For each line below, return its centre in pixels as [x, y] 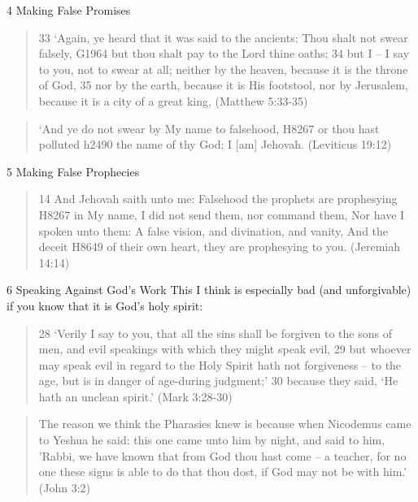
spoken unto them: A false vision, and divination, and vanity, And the [213, 230]
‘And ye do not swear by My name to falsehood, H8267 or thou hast [209, 128]
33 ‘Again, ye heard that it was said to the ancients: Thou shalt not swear [223, 37]
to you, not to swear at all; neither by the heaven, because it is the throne [223, 69]
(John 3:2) [65, 487]
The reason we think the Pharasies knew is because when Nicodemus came [225, 424]
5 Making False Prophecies [73, 171]
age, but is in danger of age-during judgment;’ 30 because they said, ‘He [218, 381]
